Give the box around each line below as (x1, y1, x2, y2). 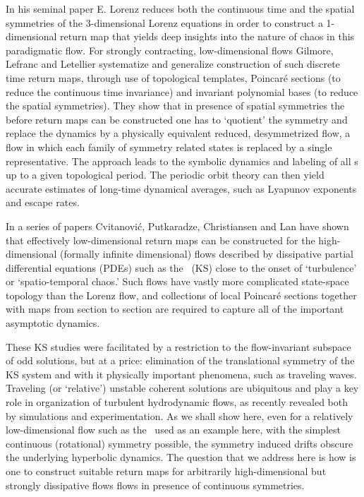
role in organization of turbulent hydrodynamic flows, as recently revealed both (6, 395, 348, 409)
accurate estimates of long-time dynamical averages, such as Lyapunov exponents (6, 181, 357, 196)
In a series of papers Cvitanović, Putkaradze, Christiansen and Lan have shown (6, 218, 349, 233)
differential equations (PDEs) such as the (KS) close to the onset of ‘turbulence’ (6, 260, 357, 275)
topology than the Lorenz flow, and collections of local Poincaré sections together (6, 287, 357, 302)
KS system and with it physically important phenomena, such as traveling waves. (6, 366, 357, 381)
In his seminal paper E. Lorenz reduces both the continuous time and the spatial (6, 1, 355, 16)
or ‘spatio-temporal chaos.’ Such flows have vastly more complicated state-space (6, 274, 349, 289)
